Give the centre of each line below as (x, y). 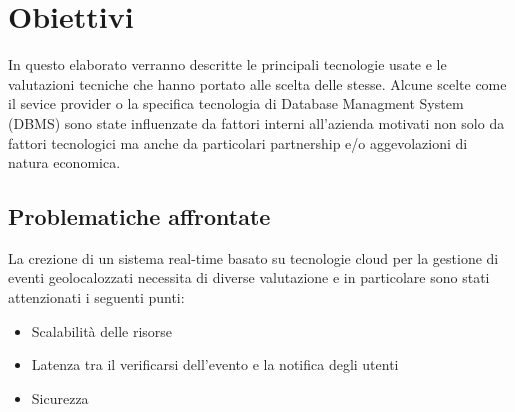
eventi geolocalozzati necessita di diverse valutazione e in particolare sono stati (249, 277)
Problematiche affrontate (139, 216)
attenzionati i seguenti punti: (96, 297)
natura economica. (64, 162)
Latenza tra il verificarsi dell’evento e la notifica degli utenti (215, 364)
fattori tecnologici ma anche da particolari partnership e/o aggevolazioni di (238, 142)
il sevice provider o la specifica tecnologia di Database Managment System (236, 103)
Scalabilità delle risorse (102, 330)
